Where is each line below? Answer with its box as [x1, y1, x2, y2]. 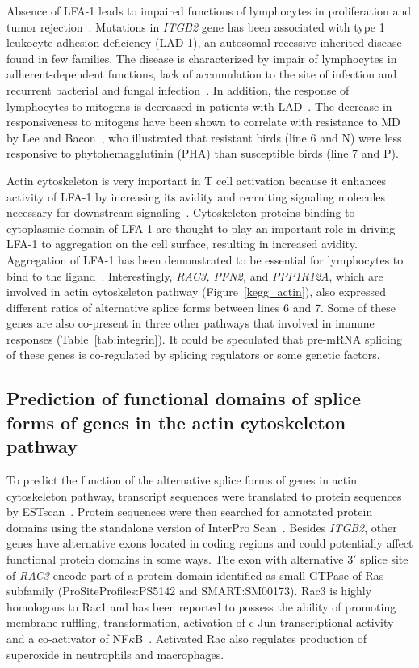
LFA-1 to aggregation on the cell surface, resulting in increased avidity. [6, 235, 358, 252]
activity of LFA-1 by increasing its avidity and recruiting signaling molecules [6, 188, 386, 205]
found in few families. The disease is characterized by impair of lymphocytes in [6, 49, 397, 66]
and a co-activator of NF [6, 629, 129, 646]
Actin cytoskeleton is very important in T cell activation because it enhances [6, 171, 387, 188]
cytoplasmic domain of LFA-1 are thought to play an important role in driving [6, 219, 396, 236]
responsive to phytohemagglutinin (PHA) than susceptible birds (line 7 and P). [6, 145, 399, 162]
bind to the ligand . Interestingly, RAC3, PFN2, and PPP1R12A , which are [6, 267, 383, 284]
